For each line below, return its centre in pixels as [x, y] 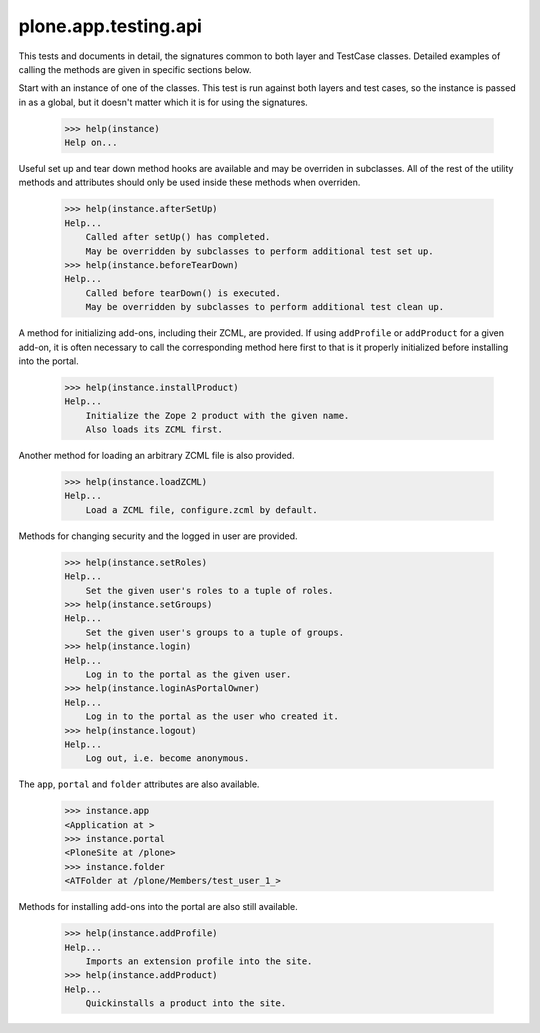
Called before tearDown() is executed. [183, 293]
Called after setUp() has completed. [178, 237]
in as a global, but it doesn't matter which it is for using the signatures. [163, 102]
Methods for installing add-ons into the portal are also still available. [158, 907]
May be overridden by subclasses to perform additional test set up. [259, 251]
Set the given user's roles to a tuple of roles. [209, 590]
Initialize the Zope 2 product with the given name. [217, 415]
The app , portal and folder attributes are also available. [139, 784]
